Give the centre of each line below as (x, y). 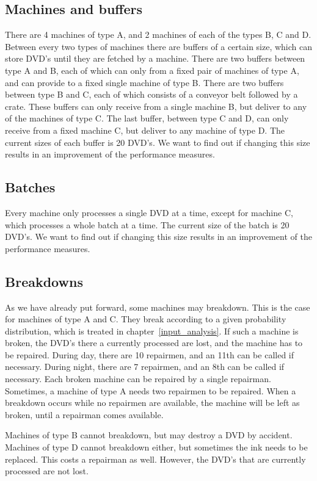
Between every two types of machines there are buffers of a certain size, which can (159, 46)
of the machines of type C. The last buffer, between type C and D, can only (147, 118)
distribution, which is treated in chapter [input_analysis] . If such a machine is (152, 331)
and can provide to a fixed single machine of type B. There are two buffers (144, 82)
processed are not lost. (47, 471)
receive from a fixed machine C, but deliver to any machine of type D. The (145, 130)
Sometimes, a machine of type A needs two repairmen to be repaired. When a (151, 390)
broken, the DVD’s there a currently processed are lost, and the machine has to (154, 343)
